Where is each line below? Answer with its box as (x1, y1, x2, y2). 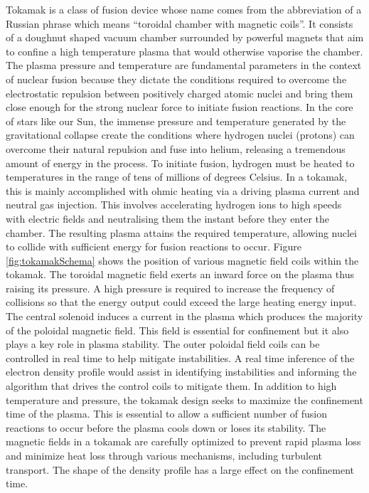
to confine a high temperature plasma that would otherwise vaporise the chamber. (6, 43, 363, 58)
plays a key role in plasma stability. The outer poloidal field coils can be (6, 336, 320, 351)
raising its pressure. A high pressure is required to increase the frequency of (6, 280, 335, 295)
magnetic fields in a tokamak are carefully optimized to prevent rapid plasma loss (6, 434, 361, 449)
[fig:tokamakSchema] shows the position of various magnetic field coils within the (6, 253, 359, 267)
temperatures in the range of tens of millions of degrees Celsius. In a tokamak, (6, 169, 348, 184)
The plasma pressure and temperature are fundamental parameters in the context (6, 58, 362, 73)
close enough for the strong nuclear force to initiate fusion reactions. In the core (6, 100, 353, 115)
